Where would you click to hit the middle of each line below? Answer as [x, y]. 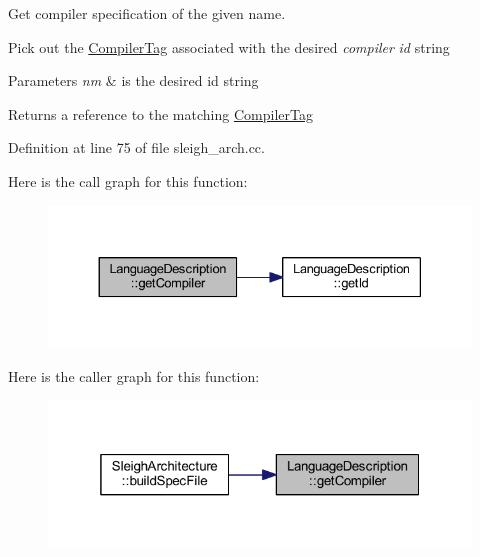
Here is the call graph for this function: [128, 180]
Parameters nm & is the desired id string [133, 80]
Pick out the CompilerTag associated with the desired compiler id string [229, 46]
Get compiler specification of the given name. [147, 13]
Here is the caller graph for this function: [134, 376]
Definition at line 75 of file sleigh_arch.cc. [136, 147]
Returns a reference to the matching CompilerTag [160, 113]
